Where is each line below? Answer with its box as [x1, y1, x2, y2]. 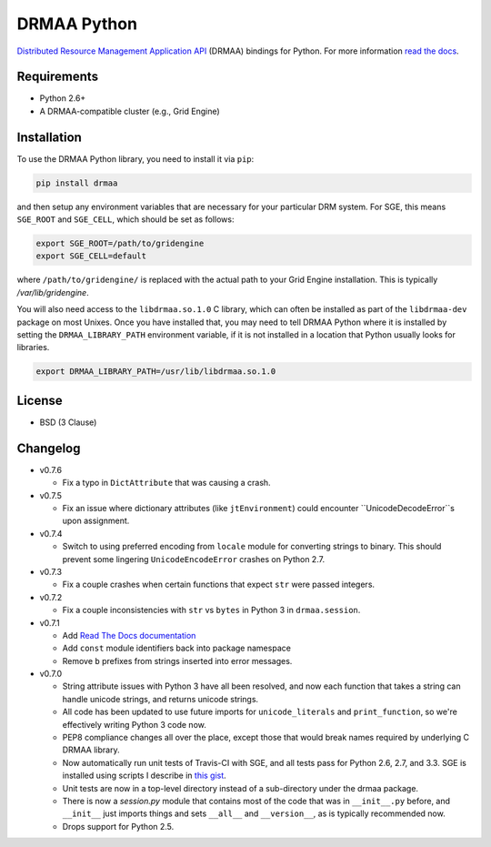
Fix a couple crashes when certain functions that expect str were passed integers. [62, 579, 376, 590]
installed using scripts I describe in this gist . [62, 770, 226, 781]
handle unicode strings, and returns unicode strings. [62, 693, 259, 704]
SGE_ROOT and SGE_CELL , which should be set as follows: [16, 214, 235, 225]
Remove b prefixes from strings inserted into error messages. [62, 655, 293, 666]
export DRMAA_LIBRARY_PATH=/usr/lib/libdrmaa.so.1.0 [35, 367, 276, 377]
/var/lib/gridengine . [16, 287, 90, 297]
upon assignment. [62, 515, 130, 527]
